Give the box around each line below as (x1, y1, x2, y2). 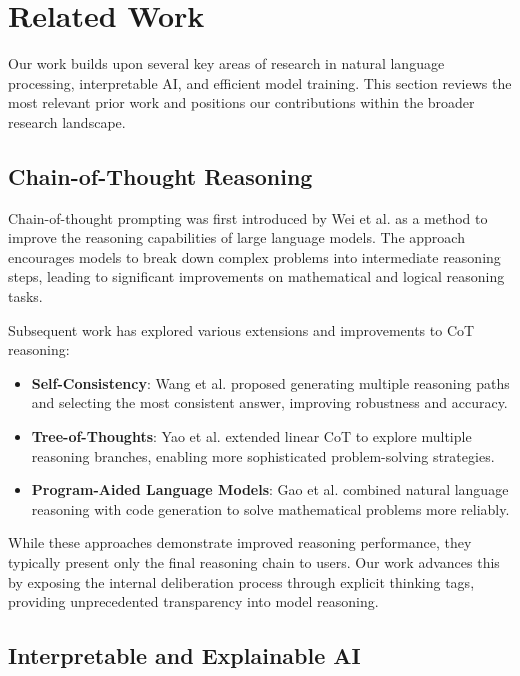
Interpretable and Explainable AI (8, 640, 361, 671)
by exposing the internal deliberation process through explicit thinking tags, (8, 571, 475, 592)
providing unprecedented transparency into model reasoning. (8, 591, 379, 612)
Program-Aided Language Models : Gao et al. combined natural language (31, 479, 509, 500)
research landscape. (8, 111, 126, 132)
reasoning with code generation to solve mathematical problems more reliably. (31, 498, 510, 519)
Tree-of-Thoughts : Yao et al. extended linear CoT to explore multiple (31, 426, 472, 447)
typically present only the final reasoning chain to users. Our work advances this (8, 552, 500, 573)
